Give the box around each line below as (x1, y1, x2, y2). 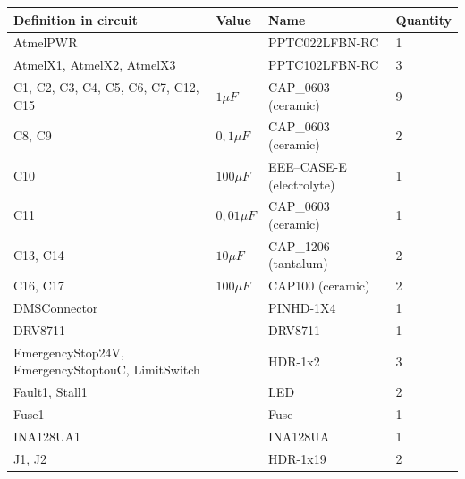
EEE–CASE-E (268, 156, 347, 175)
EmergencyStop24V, (13, 342, 124, 361)
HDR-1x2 (268, 351, 320, 370)
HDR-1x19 (268, 449, 326, 467)
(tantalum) (268, 254, 328, 273)
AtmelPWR (13, 33, 78, 52)
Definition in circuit (13, 10, 139, 29)
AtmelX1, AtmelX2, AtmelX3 (13, 55, 176, 74)
